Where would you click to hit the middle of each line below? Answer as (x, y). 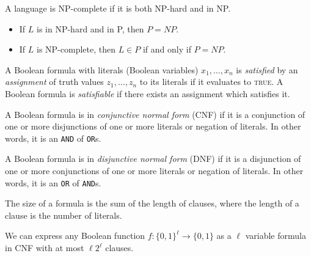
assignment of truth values (54, 82)
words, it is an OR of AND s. (53, 182)
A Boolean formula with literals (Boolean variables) (102, 69)
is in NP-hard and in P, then (90, 28)
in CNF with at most (45, 248)
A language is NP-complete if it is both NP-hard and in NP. (118, 8)
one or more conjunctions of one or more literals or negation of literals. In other (154, 170)
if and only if (167, 49)
